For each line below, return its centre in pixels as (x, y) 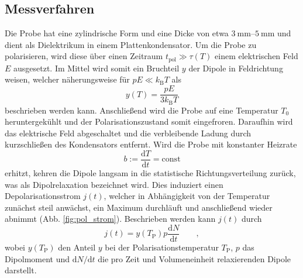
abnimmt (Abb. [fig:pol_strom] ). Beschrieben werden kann (110, 219)
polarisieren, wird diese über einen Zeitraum (84, 56)
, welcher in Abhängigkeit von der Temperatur (187, 196)
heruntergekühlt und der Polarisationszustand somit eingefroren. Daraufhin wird (149, 121)
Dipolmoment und (37, 258)
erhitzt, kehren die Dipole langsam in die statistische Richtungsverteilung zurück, (150, 172)
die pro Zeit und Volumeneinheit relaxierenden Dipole (194, 258)
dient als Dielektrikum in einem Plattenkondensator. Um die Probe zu (131, 44)
